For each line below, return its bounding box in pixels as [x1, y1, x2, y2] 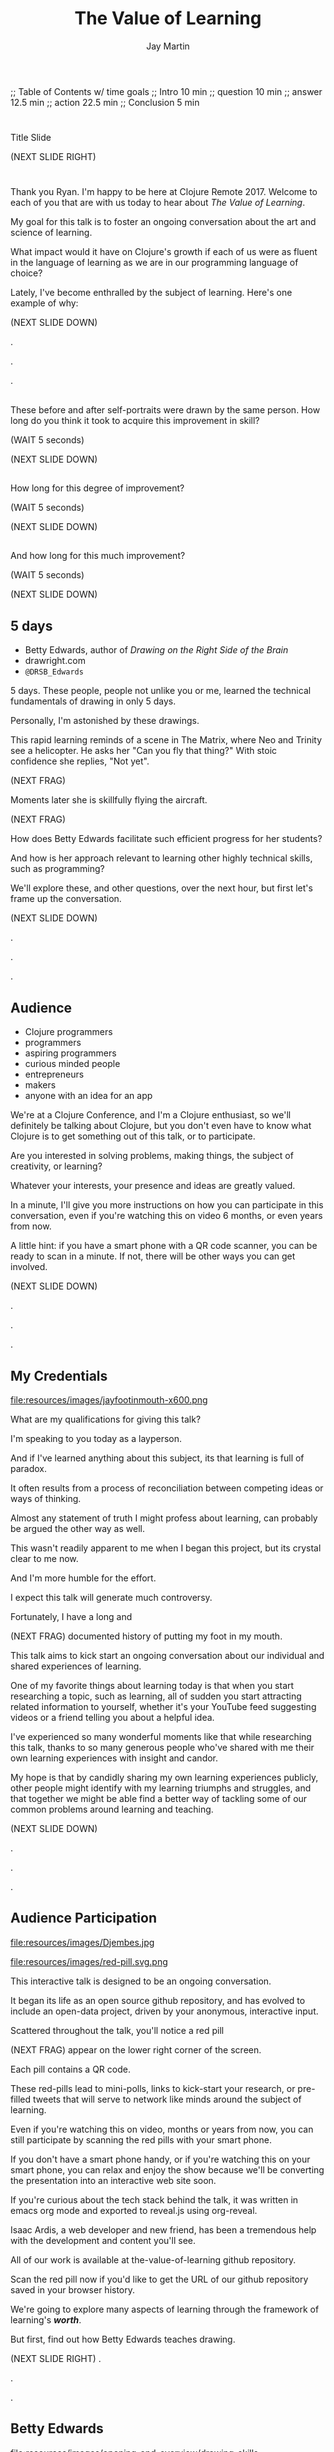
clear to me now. [10, 1552, 79, 1564]
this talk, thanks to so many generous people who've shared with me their [10, 1741, 315, 1753]
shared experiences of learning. [10, 1660, 142, 1672]
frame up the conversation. [10, 893, 122, 905]
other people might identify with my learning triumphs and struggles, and [10, 1782, 312, 1794]
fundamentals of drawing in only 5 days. [10, 695, 177, 707]
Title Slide [10, 132, 52, 144]
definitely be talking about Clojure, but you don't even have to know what [10, 1120, 312, 1132]
